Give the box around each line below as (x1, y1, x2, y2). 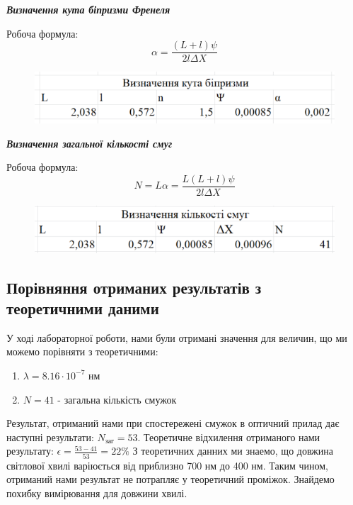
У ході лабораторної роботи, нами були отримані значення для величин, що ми (6, 330, 347, 345)
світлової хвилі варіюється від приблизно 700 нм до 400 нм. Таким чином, (6, 457, 328, 472)
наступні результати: (6, 429, 94, 444)
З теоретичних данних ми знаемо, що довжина (132, 443, 333, 458)
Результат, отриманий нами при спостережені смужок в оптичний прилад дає (6, 416, 340, 431)
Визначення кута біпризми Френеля (6, 2, 170, 16)
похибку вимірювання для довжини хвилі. (6, 485, 187, 500)
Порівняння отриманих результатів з (6, 276, 262, 298)
